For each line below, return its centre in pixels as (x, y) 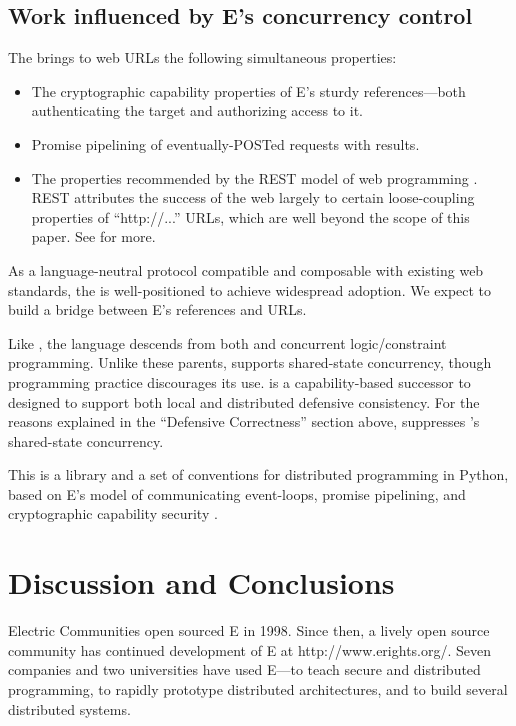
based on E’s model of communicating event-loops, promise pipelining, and (237, 493)
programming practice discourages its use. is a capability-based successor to (239, 381)
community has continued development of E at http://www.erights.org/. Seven (250, 649)
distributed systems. (69, 708)
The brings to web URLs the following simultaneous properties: (202, 57)
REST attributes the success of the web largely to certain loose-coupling (253, 197)
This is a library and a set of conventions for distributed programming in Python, (258, 474)
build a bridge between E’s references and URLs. (157, 309)
